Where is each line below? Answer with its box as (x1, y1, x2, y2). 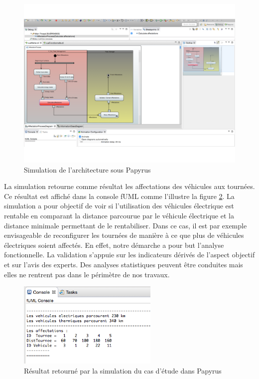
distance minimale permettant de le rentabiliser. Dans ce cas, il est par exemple (4, 220, 247, 230)
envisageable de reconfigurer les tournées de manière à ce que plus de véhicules (4, 230, 244, 240)
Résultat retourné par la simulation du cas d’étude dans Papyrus (24, 365, 222, 376)
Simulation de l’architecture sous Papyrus (24, 164, 151, 175)
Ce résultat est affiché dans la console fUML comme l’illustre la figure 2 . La (4, 190, 235, 201)
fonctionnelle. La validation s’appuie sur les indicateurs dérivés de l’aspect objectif (4, 249, 255, 260)
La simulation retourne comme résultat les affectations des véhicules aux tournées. (4, 181, 255, 191)
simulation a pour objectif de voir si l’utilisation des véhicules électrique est (4, 200, 234, 211)
